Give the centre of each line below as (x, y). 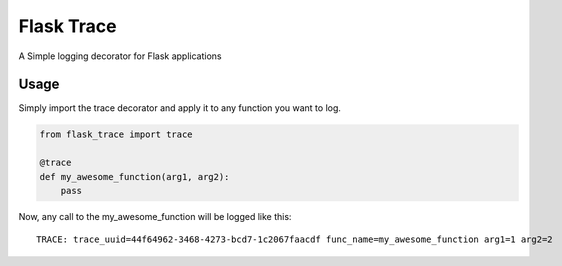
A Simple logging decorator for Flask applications (120, 56)
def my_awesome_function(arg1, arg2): (134, 176)
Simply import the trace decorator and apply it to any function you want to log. (180, 108)
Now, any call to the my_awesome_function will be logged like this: (155, 216)
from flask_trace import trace (116, 134)
